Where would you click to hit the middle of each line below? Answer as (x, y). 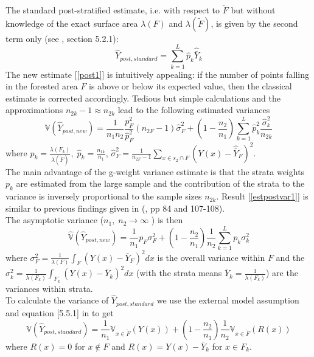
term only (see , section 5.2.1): (62, 38)
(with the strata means (179, 273)
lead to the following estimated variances (194, 110)
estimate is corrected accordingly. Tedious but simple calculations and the (143, 98)
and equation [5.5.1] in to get (60, 312)
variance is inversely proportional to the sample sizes (104, 196)
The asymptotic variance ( (55, 220)
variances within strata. (49, 288)
